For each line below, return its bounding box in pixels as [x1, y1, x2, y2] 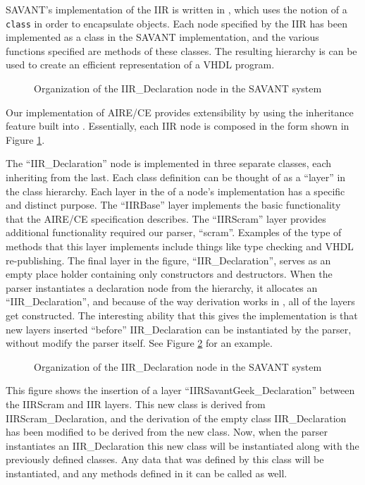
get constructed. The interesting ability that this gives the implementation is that [6, 307, 358, 322]
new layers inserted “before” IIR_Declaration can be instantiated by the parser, [6, 321, 352, 336]
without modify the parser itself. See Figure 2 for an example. [6, 336, 273, 350]
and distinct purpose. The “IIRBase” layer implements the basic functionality [6, 197, 341, 212]
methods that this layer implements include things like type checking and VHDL [6, 238, 354, 253]
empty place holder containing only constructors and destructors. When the [6, 266, 333, 281]
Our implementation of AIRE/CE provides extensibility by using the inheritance [6, 104, 354, 119]
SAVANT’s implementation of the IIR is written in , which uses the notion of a [6, 2, 347, 16]
